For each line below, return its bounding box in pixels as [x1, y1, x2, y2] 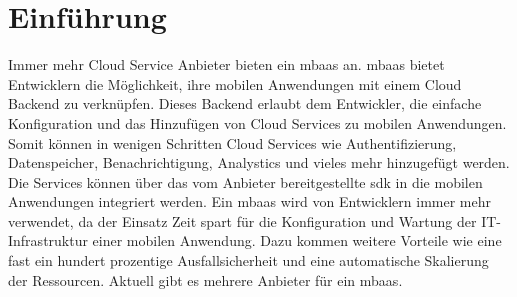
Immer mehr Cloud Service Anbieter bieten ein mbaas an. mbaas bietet [8, 54, 445, 75]
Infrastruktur [8, 230, 88, 251]
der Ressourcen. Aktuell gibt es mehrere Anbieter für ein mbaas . [8, 269, 403, 290]
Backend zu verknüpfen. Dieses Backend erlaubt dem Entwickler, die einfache [8, 93, 482, 114]
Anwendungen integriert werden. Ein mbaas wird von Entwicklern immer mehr [8, 191, 491, 212]
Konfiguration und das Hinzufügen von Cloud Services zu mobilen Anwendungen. [8, 112, 507, 133]
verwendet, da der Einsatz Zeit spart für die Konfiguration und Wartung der [8, 210, 477, 231]
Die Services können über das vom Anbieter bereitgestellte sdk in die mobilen [8, 171, 483, 192]
